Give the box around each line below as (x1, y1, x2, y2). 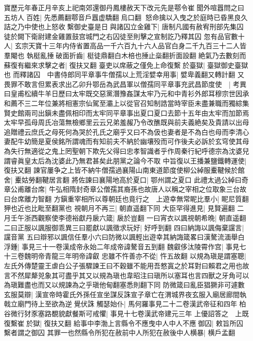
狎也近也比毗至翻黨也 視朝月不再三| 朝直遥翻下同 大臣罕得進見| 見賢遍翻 (4, 203, 235, 213)
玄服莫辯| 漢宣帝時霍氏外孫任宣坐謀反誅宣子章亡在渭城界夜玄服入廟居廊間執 (4, 289, 247, 299)
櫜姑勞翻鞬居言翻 (15, 174, 70, 184)
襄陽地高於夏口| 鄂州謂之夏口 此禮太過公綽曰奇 (99, 174, 249, 184)
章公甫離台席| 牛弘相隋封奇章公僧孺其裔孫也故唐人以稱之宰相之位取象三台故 (4, 184, 247, 194)
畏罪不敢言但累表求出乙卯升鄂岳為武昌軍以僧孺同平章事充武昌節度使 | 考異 (4, 79, 247, 89)
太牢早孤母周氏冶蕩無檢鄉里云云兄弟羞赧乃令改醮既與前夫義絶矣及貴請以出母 (4, 117, 249, 127)
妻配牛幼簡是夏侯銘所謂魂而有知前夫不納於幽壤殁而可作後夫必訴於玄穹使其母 (4, 136, 249, 146)
